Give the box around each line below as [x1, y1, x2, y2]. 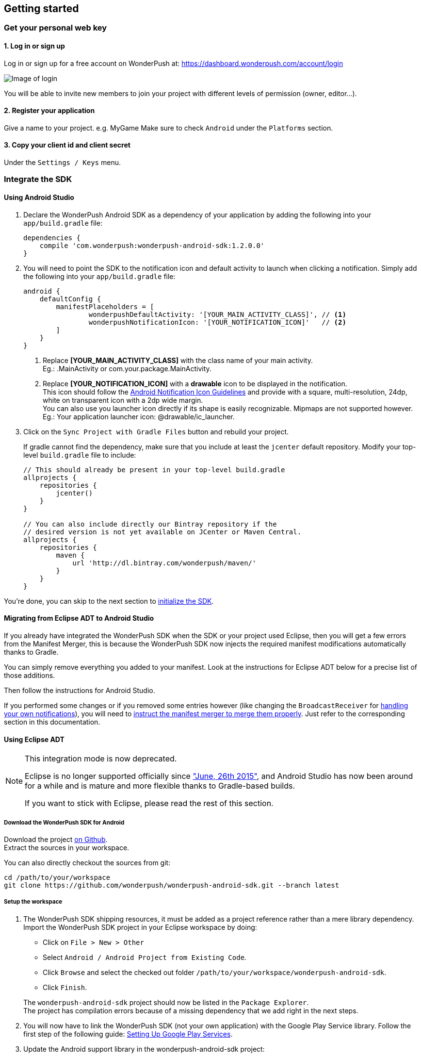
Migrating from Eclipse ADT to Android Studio [4, 614, 154, 623]
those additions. [4, 671, 55, 679]
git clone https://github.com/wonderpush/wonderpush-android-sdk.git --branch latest [4, 881, 340, 889]
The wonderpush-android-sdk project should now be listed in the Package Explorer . [23, 998, 309, 1007]
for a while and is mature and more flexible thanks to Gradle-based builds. [25, 781, 295, 791]
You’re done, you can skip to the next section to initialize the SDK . [4, 596, 214, 605]
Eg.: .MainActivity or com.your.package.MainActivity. [43, 364, 211, 373]
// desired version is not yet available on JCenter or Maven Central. [23, 528, 302, 536]
